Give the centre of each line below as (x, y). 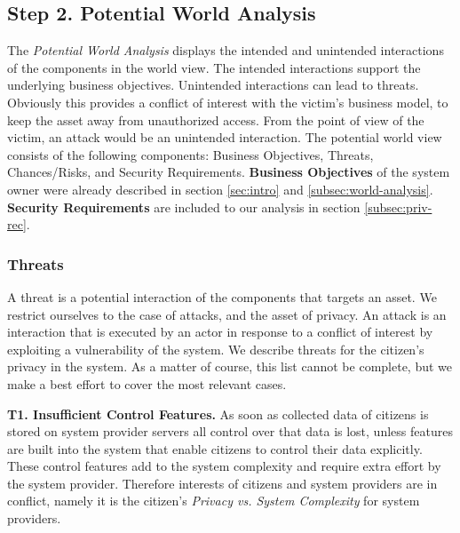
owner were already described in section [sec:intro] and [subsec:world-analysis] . (220, 189)
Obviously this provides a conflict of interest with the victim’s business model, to (228, 102)
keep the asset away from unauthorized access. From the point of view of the (216, 119)
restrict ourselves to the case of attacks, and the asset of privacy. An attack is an (227, 314)
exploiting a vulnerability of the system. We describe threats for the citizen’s (216, 349)
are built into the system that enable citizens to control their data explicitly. (215, 448)
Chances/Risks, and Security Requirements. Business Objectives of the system (229, 172)
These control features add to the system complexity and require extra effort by (224, 466)
